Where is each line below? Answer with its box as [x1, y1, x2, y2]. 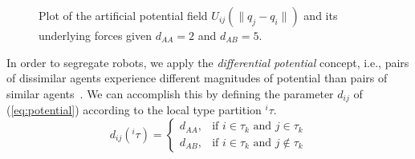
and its [303, 7, 338, 23]
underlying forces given [39, 27, 152, 43]
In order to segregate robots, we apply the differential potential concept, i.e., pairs [6, 54, 409, 70]
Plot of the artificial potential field [39, 7, 208, 23]
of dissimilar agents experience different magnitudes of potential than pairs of [6, 70, 388, 86]
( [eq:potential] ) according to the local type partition [6, 101, 262, 118]
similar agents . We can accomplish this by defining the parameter [6, 85, 334, 101]
